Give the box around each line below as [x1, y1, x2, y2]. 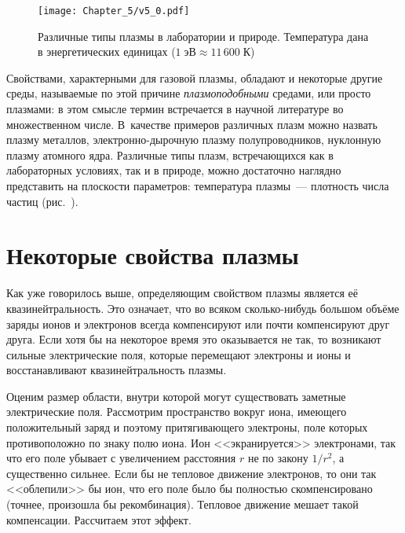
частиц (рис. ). [6, 193, 78, 209]
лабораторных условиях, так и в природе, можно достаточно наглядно [6, 162, 341, 178]
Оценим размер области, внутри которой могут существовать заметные [6, 388, 346, 404]
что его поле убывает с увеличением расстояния [6, 450, 236, 466]
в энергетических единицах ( [38, 43, 176, 60]
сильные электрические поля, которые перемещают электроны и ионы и [6, 346, 351, 362]
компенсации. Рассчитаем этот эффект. [6, 511, 192, 527]
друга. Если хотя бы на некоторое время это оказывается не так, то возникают [6, 331, 381, 347]
